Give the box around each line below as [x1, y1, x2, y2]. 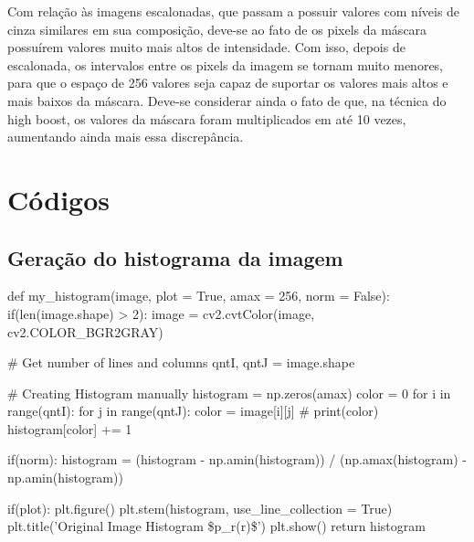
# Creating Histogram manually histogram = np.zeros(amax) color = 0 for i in [7, 383, 451, 402]
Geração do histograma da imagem [7, 243, 343, 271]
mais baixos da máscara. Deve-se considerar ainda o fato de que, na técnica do [7, 90, 447, 110]
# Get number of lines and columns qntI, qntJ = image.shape [7, 353, 355, 372]
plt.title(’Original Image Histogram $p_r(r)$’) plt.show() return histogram [7, 516, 426, 536]
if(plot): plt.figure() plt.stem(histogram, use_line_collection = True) [7, 498, 393, 517]
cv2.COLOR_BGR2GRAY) [7, 322, 163, 341]
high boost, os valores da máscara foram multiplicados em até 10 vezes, [7, 109, 406, 128]
